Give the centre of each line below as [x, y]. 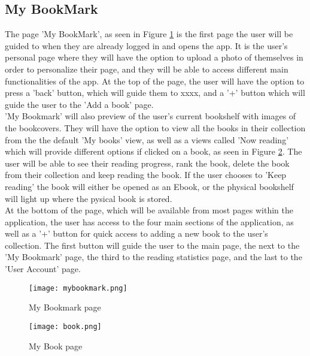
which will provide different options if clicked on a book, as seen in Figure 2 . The [154, 151]
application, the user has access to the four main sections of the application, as [149, 221]
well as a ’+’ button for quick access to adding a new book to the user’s [136, 233]
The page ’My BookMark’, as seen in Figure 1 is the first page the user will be [149, 34]
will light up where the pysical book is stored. [89, 198]
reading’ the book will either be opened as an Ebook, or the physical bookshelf [149, 186]
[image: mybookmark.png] [78, 288]
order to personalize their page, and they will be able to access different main [147, 69]
